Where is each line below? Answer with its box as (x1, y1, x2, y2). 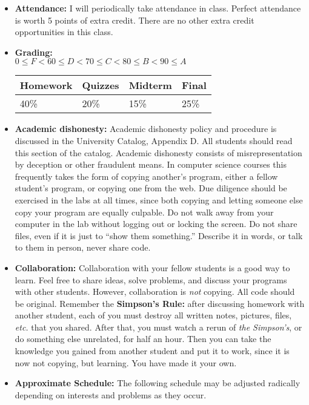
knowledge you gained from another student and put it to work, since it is (15, 344, 290, 357)
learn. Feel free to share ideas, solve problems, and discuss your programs (15, 273, 287, 286)
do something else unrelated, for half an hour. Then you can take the (15, 332, 271, 345)
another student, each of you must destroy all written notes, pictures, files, (15, 309, 292, 321)
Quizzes (82, 78, 119, 93)
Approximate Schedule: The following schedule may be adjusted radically (15, 377, 301, 389)
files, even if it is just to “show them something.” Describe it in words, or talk (15, 229, 303, 242)
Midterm (128, 78, 172, 93)
